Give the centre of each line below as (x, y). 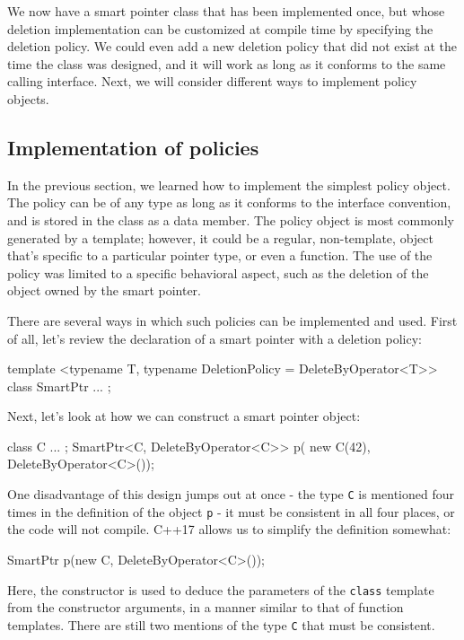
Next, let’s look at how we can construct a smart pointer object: (184, 416)
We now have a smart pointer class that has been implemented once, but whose (226, 11)
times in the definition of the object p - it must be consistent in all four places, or (231, 511)
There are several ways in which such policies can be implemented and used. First (232, 320)
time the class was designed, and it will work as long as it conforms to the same (227, 63)
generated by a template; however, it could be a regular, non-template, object (220, 237)
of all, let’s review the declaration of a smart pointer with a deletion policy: (214, 338)
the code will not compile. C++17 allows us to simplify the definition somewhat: (229, 529)
